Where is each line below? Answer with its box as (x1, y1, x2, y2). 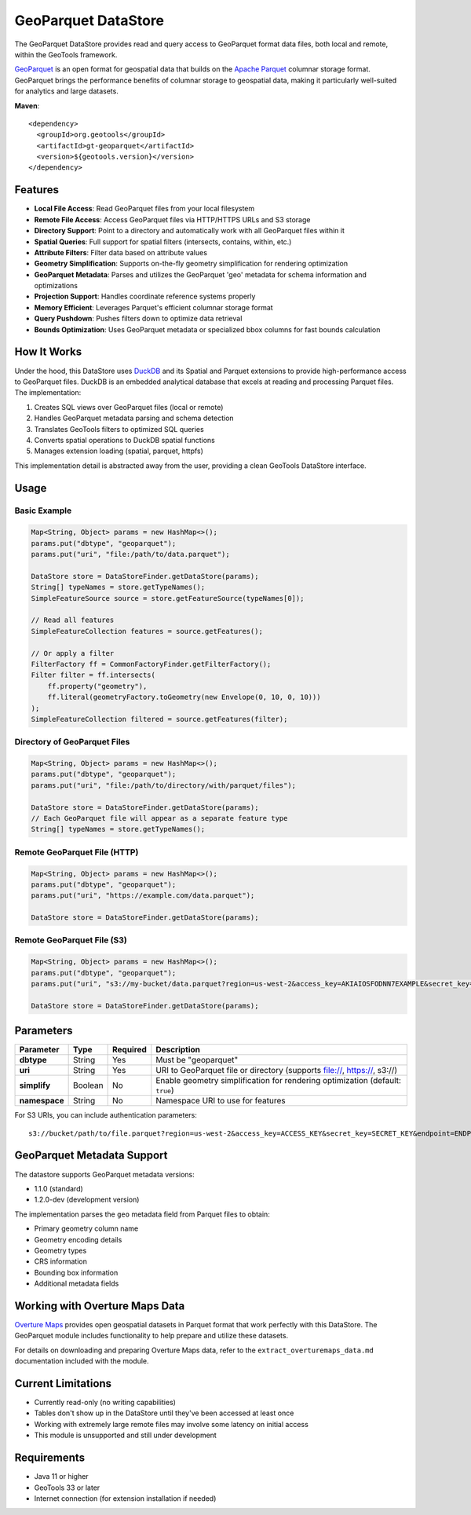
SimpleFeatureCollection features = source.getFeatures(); (31, 627, 263, 635)
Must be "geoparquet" (155, 1055, 239, 1066)
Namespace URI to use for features (155, 1096, 286, 1107)
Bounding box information (34, 1268, 119, 1277)
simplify (19, 1080, 51, 1091)
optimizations (34, 281, 78, 291)
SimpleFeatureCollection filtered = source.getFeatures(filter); (31, 715, 288, 723)
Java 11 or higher (34, 1472, 89, 1481)
